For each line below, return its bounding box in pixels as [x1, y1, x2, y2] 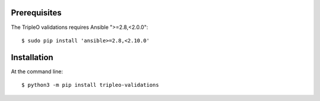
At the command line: [11, 68, 63, 75]
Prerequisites [11, 8, 62, 18]
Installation [11, 52, 53, 62]
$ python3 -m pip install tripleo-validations [21, 82, 159, 89]
